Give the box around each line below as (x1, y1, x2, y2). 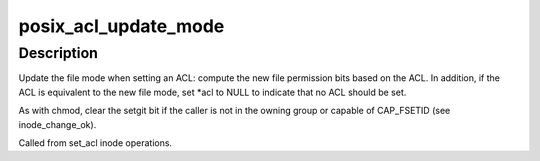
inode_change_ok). (18, 118, 97, 130)
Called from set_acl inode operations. (18, 136, 173, 149)
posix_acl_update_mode (18, 15, 225, 37)
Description (18, 44, 99, 62)
